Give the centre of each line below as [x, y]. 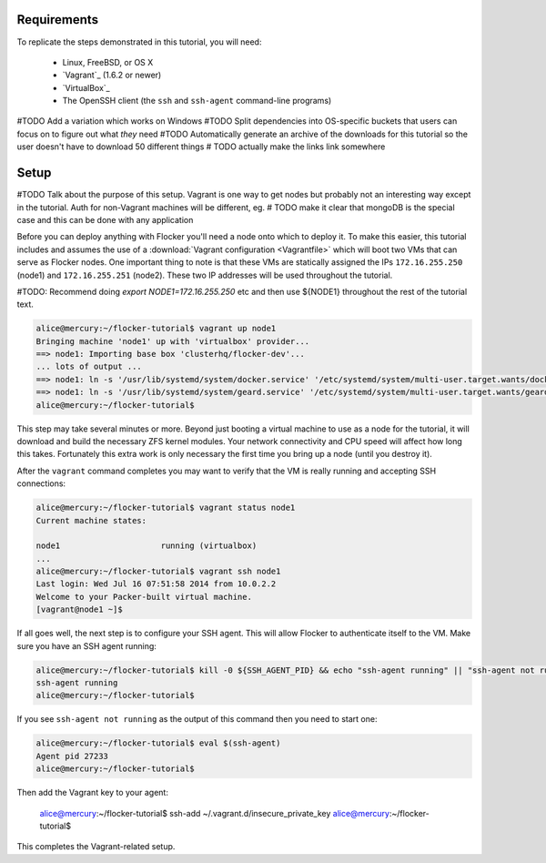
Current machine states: [91, 520]
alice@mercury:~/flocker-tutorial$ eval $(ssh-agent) [158, 743]
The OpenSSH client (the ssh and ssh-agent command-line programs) [197, 101]
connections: [41, 483]
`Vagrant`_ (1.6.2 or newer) [112, 75]
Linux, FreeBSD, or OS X [108, 62]
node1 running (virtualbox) [147, 546]
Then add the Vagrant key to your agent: [92, 793]
